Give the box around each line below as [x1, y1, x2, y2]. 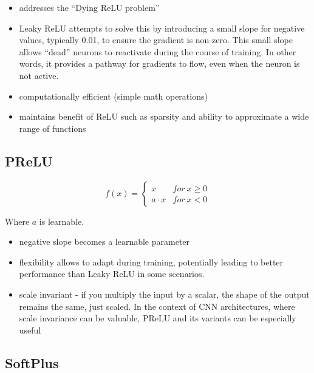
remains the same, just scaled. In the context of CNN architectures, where [19, 299, 295, 312]
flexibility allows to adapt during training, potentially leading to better [19, 255, 284, 268]
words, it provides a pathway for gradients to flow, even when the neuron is [19, 57, 300, 70]
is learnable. [39, 214, 84, 227]
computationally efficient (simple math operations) [19, 89, 208, 102]
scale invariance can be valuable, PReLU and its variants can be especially [19, 312, 296, 324]
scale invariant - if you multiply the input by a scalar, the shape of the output [19, 287, 310, 300]
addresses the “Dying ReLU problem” [19, 1, 160, 13]
